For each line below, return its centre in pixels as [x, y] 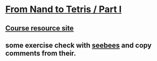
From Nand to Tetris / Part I [64, 9]
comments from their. [41, 53]
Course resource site [40, 28]
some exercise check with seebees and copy [78, 45]
